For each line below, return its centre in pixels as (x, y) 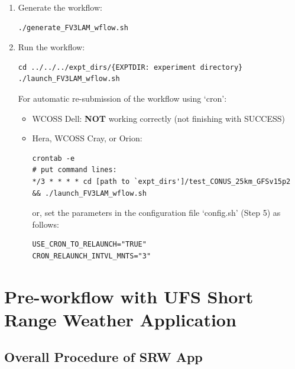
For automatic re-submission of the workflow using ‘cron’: (122, 98)
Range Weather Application (120, 319)
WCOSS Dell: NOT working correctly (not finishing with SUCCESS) (158, 118)
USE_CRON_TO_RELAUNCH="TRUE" (89, 245)
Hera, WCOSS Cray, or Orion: (87, 138)
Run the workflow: (51, 47)
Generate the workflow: (60, 7)
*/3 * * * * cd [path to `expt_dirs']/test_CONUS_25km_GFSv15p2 (161, 181)
